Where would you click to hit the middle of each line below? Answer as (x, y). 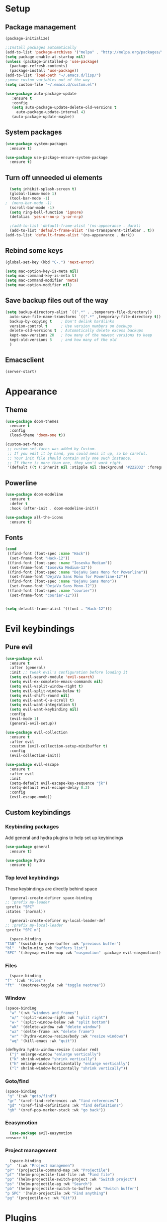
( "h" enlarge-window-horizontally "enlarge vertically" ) (70, 1064)
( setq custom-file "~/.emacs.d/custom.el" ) (51, 85)
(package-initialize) (28, 38)
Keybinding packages (32, 827)
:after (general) (28, 668)
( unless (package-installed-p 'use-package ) (52, 61)
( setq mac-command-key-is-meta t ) (41, 276)
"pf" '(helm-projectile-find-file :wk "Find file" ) (60, 1175)
